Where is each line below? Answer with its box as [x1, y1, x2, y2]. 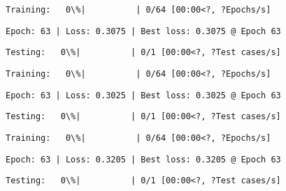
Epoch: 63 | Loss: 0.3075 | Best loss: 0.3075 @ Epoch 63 [6, 26, 281, 36]
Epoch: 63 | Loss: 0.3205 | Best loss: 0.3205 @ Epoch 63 [6, 154, 281, 165]
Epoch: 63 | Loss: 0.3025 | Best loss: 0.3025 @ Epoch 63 [6, 90, 281, 100]
